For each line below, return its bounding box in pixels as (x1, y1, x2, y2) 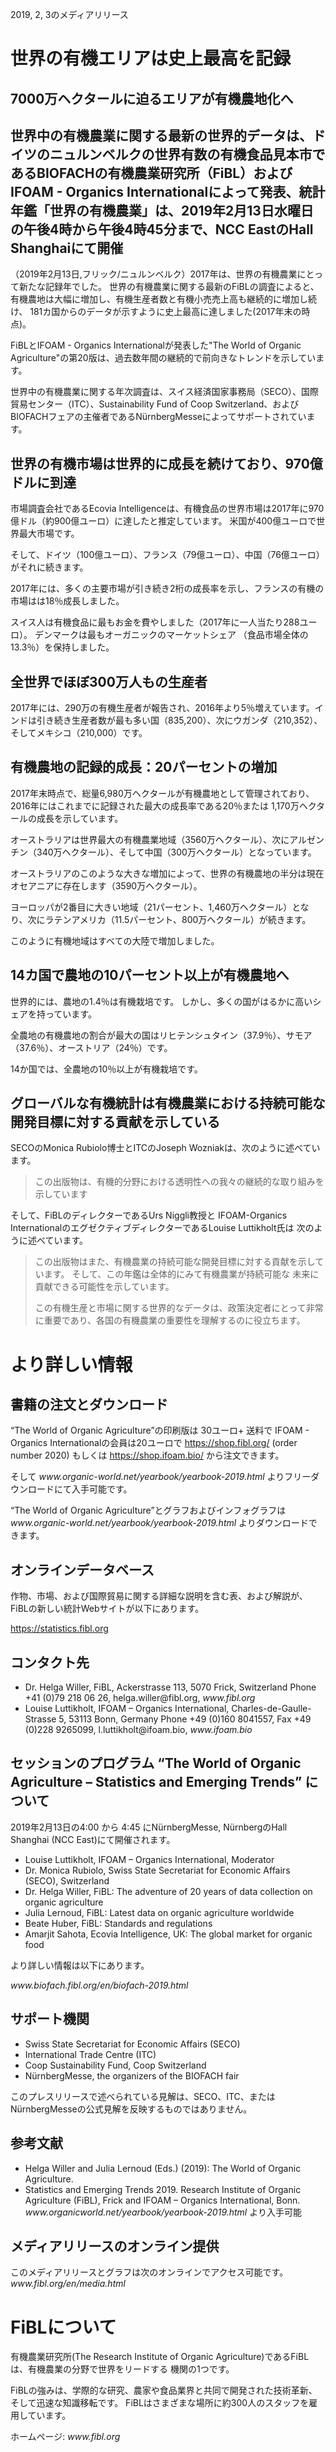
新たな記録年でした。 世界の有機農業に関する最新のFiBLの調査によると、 (18, 281, 320, 293)
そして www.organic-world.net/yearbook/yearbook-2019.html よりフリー (10, 1471, 312, 1483)
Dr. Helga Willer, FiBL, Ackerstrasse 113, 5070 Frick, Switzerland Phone (24, 1681, 317, 1693)
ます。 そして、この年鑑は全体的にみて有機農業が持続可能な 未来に (43, 1268, 320, 1280)
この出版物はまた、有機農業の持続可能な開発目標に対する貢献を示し (34, 1256, 316, 1268)
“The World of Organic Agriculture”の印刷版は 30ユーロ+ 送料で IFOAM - (10, 1424, 310, 1437)
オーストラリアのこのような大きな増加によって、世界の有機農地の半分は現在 (10, 867, 325, 879)
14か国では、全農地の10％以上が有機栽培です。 (10, 1063, 203, 1075)
